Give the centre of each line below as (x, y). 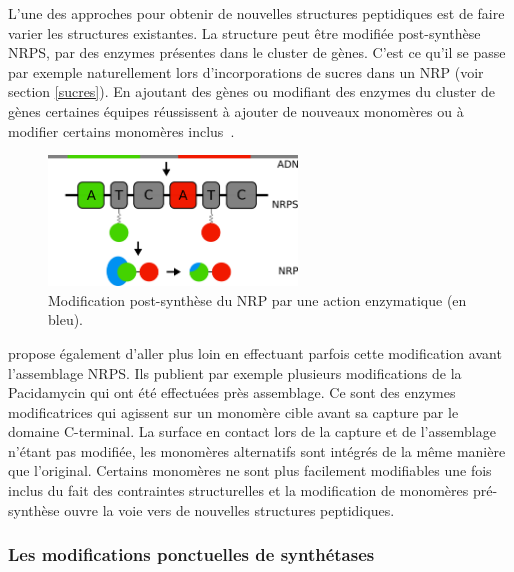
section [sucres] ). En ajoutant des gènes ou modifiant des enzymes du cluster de (251, 91)
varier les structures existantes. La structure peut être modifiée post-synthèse (244, 32)
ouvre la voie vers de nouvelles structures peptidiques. (229, 509)
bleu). (66, 319)
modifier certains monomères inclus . (121, 130)
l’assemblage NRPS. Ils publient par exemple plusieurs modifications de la (235, 372)
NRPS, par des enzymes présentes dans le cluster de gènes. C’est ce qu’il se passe (257, 52)
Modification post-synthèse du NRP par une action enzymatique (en (257, 299)
